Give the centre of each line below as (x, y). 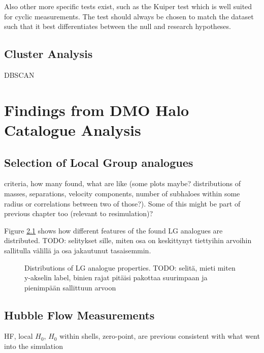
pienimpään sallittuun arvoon (70, 287)
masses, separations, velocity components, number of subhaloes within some (122, 193)
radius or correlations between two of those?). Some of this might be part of (122, 203)
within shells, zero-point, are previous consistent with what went (160, 336)
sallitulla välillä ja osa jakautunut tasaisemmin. (78, 250)
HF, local (19, 336)
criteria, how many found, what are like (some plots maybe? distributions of (122, 183)
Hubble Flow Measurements (79, 315)
